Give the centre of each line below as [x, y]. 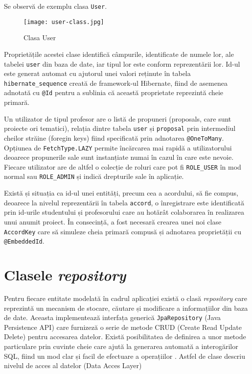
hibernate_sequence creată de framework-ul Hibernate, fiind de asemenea [116, 83]
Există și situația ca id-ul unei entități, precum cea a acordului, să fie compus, [121, 193]
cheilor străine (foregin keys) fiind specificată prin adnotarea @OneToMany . [114, 137]
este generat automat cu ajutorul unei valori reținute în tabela [97, 73]
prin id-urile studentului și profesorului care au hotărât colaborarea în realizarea [124, 212]
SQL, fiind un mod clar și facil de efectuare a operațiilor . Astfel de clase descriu [125, 356]
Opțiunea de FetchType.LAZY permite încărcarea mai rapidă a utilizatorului [118, 147]
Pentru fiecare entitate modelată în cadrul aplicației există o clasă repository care [126, 298]
